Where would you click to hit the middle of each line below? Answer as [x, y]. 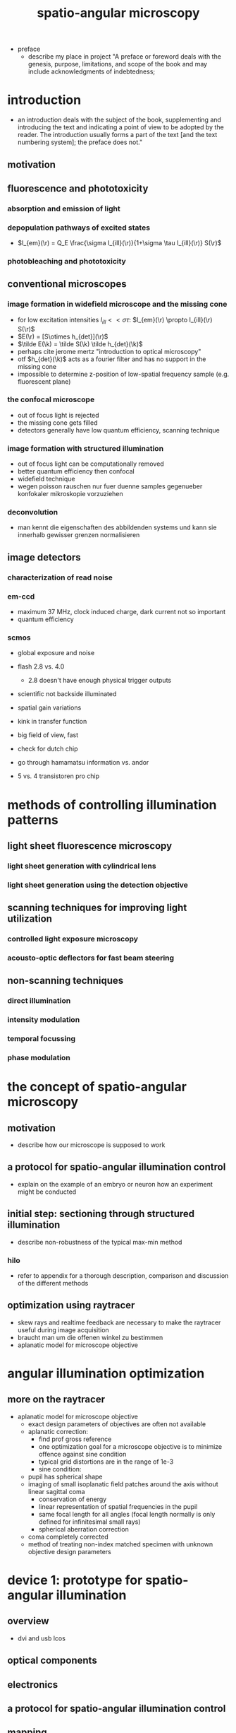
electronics [33, 1685]
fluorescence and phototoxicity [78, 188]
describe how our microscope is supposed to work [91, 1145]
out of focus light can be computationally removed [91, 464]
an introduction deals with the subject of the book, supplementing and [119, 120]
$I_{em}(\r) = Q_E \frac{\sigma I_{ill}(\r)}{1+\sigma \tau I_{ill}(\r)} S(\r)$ [119, 243]
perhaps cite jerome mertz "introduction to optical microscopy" [109, 351]
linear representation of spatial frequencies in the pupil [118, 1506]
